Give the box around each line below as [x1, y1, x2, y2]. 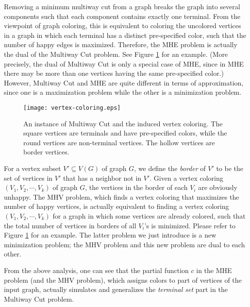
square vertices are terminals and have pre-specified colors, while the [23, 128, 227, 138]
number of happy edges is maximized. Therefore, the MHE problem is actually [4, 39, 237, 50]
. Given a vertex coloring [150, 172, 223, 183]
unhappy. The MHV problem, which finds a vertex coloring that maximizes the [4, 191, 239, 202]
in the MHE [196, 265, 232, 275]
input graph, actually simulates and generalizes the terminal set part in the [4, 284, 228, 294]
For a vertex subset [4, 163, 61, 173]
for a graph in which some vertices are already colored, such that [52, 210, 246, 221]
